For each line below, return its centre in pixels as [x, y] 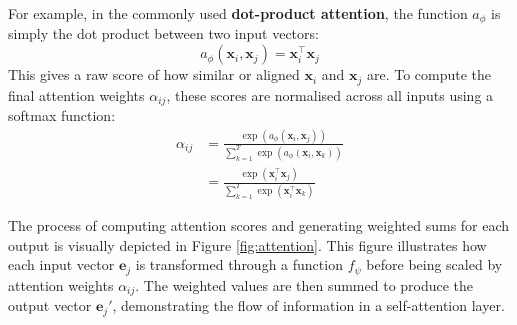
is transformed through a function [239, 264]
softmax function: [62, 114]
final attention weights [76, 94]
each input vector [61, 264]
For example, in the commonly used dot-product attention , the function [238, 13]
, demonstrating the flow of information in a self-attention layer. [308, 305]
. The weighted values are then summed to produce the [304, 284]
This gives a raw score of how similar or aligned [154, 74]
